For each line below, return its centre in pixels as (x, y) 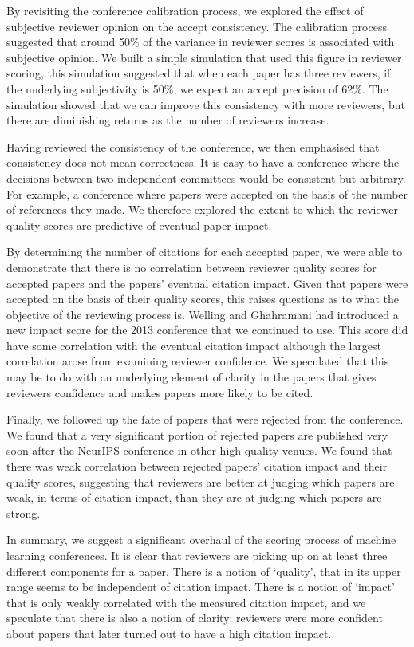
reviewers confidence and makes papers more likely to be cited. (160, 392)
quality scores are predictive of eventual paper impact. (139, 225)
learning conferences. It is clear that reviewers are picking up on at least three (197, 555)
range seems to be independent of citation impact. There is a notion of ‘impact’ (201, 587)
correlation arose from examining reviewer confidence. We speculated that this (198, 361)
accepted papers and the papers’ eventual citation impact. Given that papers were (207, 283)
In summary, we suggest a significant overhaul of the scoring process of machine (201, 540)
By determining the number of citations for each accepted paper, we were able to (205, 252)
